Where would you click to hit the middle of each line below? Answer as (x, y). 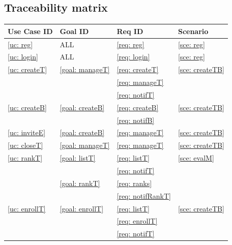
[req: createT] (138, 69)
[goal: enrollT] (82, 208)
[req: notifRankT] (144, 195)
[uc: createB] (27, 107)
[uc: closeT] (25, 145)
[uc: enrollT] (27, 208)
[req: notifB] (136, 120)
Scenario (193, 31)
